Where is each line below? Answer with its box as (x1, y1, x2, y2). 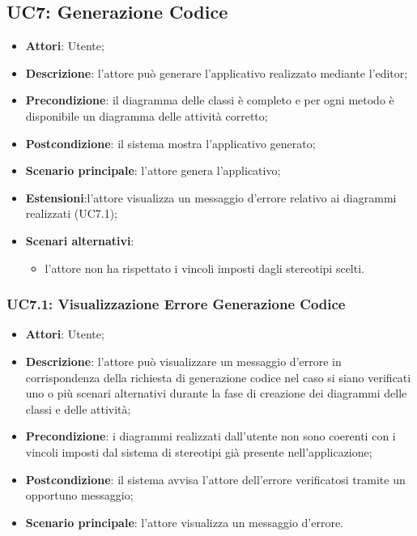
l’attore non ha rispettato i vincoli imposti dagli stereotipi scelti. (45, 259, 364, 276)
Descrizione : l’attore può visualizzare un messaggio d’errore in (25, 352, 342, 369)
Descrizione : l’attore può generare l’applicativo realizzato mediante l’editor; (25, 64, 408, 81)
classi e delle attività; (25, 400, 131, 417)
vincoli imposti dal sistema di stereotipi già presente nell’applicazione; (25, 443, 372, 460)
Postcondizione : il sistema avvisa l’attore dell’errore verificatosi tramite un (25, 470, 406, 487)
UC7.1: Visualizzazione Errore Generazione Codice (6, 294, 346, 314)
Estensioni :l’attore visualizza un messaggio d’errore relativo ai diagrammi (25, 189, 397, 206)
